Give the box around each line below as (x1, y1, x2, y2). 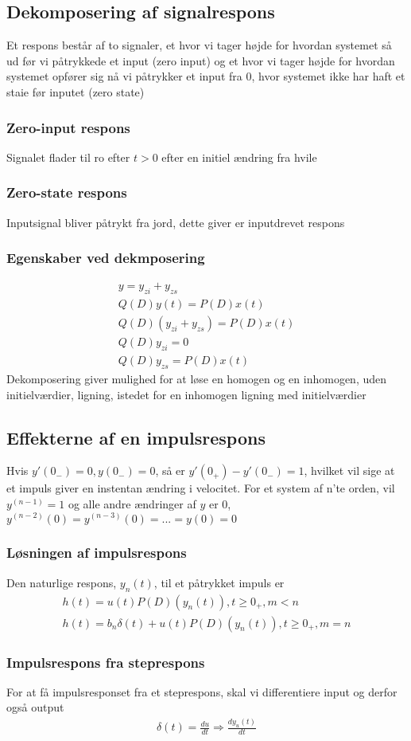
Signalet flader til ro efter (6, 148, 130, 165)
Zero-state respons (6, 182, 127, 202)
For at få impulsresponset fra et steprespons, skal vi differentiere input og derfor (6, 683, 397, 700)
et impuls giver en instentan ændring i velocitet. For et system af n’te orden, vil (6, 480, 395, 496)
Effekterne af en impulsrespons (6, 425, 266, 449)
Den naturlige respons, (6, 574, 117, 590)
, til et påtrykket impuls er (153, 574, 285, 590)
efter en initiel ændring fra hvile (161, 148, 317, 165)
